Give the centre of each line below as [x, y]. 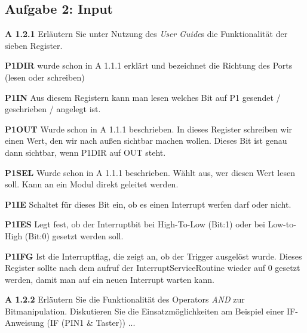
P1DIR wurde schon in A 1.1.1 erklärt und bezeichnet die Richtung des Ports [149, 65]
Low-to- [282, 224]
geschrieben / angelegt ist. [53, 109]
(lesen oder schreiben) [45, 77]
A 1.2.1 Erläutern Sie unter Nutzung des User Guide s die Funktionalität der [146, 34]
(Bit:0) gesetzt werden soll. [74, 235]
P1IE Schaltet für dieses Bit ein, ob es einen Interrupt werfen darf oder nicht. [148, 204]
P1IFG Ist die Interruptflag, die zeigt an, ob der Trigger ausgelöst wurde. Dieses [153, 256]
